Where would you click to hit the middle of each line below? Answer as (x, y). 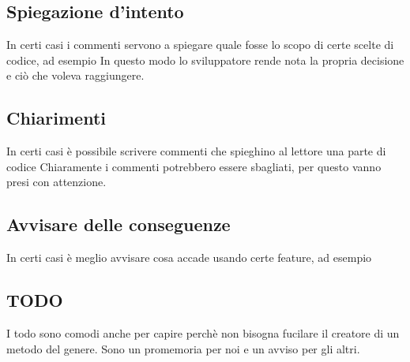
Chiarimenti (56, 118)
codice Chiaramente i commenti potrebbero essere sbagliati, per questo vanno (194, 166)
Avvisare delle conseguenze (118, 224)
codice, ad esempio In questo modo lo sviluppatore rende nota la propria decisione (205, 60)
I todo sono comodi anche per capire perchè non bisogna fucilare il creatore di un (203, 332)
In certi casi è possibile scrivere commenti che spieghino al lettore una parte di (196, 151)
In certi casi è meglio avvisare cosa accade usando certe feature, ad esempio (189, 258)
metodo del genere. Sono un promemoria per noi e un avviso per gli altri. (183, 348)
